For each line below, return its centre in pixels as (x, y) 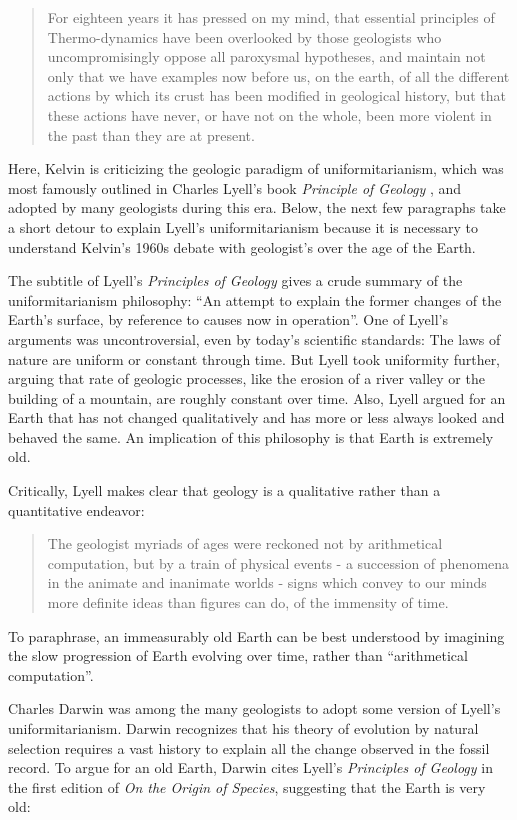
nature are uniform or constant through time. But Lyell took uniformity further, (254, 358)
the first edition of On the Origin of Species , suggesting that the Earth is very (247, 786)
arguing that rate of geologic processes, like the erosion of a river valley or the (246, 378)
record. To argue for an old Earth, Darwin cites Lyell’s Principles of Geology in (250, 767)
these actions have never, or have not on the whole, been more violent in (269, 114)
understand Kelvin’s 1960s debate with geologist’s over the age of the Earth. (242, 246)
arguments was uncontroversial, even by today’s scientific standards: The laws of (254, 338)
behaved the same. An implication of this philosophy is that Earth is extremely (251, 436)
